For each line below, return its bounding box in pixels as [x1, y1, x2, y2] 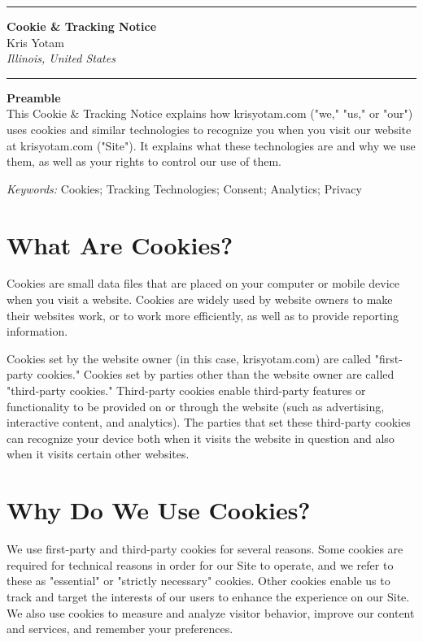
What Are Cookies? [7, 228, 233, 261]
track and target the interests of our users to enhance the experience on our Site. [7, 588, 410, 605]
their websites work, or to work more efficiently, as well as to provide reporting [7, 306, 399, 323]
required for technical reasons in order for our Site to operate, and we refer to [7, 556, 394, 573]
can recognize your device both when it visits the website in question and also [7, 429, 395, 446]
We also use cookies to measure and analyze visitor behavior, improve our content [7, 604, 415, 621]
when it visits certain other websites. [7, 445, 190, 462]
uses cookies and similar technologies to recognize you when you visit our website [7, 120, 412, 137]
